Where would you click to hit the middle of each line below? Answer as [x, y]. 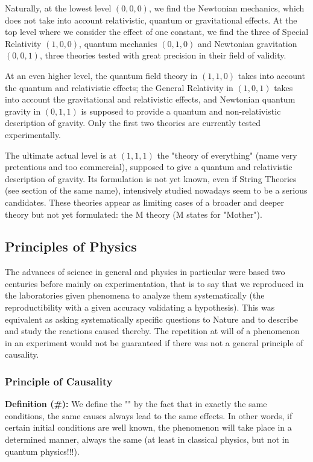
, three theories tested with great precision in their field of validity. [163, 55]
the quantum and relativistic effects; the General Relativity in [119, 87]
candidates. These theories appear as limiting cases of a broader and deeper [145, 202]
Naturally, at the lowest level [58, 8]
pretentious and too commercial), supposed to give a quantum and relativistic [149, 167]
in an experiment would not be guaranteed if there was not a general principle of [154, 342]
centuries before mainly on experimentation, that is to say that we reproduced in [154, 283]
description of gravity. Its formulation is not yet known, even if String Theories [151, 178]
